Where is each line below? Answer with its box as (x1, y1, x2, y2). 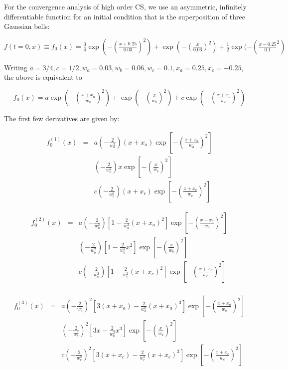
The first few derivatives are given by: (4, 113, 120, 123)
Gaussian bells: (4, 21, 50, 31)
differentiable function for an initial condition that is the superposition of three (4, 11, 245, 21)
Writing (4, 62, 27, 72)
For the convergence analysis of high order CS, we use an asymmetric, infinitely (4, 1, 247, 11)
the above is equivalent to (4, 72, 82, 82)
